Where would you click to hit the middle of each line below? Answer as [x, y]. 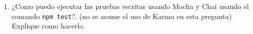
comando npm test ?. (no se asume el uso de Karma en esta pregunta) [122, 16]
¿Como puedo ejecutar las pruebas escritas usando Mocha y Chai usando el [130, 6]
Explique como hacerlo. [48, 26]
